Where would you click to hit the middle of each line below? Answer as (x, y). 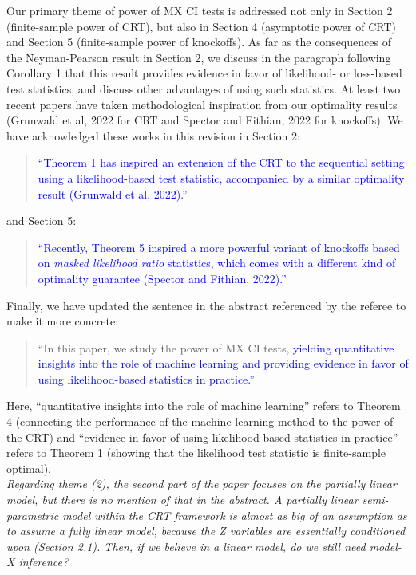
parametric (33, 515)
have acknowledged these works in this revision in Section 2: (153, 135)
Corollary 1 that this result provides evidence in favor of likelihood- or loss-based (204, 73)
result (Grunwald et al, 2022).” (113, 193)
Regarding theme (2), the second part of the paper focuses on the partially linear (202, 484)
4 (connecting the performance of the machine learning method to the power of (200, 421)
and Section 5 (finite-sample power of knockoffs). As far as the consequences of (199, 42)
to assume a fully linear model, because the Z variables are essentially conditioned (206, 531)
